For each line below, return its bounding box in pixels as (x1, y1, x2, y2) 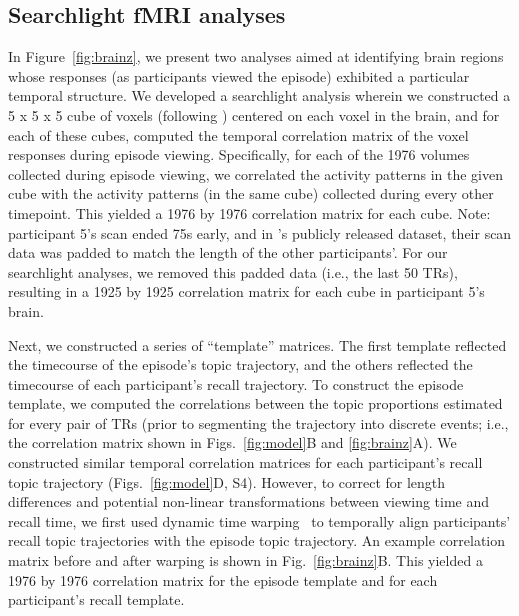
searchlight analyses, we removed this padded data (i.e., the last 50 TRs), (8, 261, 458, 282)
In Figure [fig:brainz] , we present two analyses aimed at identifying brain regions (8, 46, 504, 67)
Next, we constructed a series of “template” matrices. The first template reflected (8, 334, 507, 355)
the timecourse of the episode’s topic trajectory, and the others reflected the (8, 354, 473, 375)
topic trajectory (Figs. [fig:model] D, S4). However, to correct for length (8, 471, 446, 492)
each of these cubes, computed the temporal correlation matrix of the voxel (8, 124, 469, 145)
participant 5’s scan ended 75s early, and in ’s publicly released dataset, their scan (8, 222, 512, 243)
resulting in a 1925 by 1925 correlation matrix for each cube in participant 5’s (8, 281, 485, 302)
